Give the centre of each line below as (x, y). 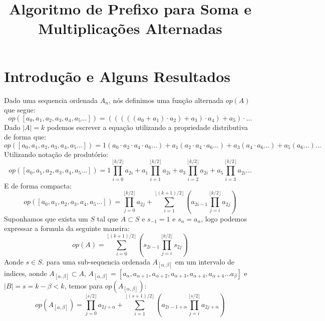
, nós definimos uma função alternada (166, 100)
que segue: (20, 110)
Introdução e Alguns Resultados (117, 76)
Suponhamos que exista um (46, 218)
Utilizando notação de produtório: (56, 154)
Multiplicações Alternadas (130, 28)
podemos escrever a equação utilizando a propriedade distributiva (148, 127)
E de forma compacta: (38, 185)
